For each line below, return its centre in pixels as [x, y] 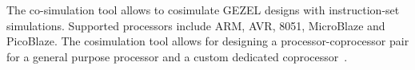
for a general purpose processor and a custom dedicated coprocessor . [177, 56]
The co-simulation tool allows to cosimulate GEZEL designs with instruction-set [203, 10]
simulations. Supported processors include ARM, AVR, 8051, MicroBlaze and [196, 25]
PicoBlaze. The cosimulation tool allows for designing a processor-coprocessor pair [208, 41]
